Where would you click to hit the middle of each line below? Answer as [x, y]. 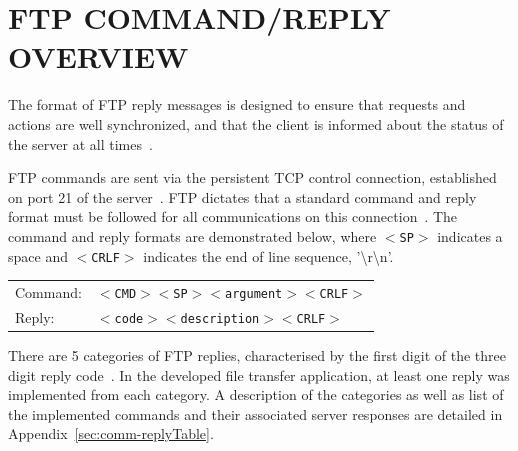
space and [38, 255]
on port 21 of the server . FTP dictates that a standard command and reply [242, 196]
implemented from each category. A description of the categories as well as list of [256, 394]
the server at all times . [80, 143]
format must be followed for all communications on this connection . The [233, 216]
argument [254, 293]
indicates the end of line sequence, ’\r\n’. [268, 255]
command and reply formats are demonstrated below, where [192, 235]
